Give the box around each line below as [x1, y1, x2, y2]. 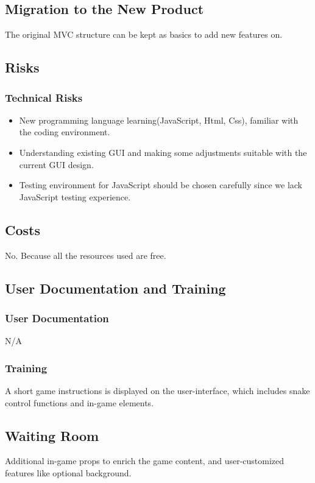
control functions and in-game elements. [5, 396, 154, 409]
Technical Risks [5, 90, 83, 105]
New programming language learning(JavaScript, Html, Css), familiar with [19, 113, 299, 126]
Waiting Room [5, 426, 99, 445]
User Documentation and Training [5, 278, 226, 297]
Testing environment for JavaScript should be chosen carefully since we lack [19, 178, 302, 191]
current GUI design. [19, 158, 94, 171]
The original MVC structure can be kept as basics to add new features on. [5, 28, 283, 41]
